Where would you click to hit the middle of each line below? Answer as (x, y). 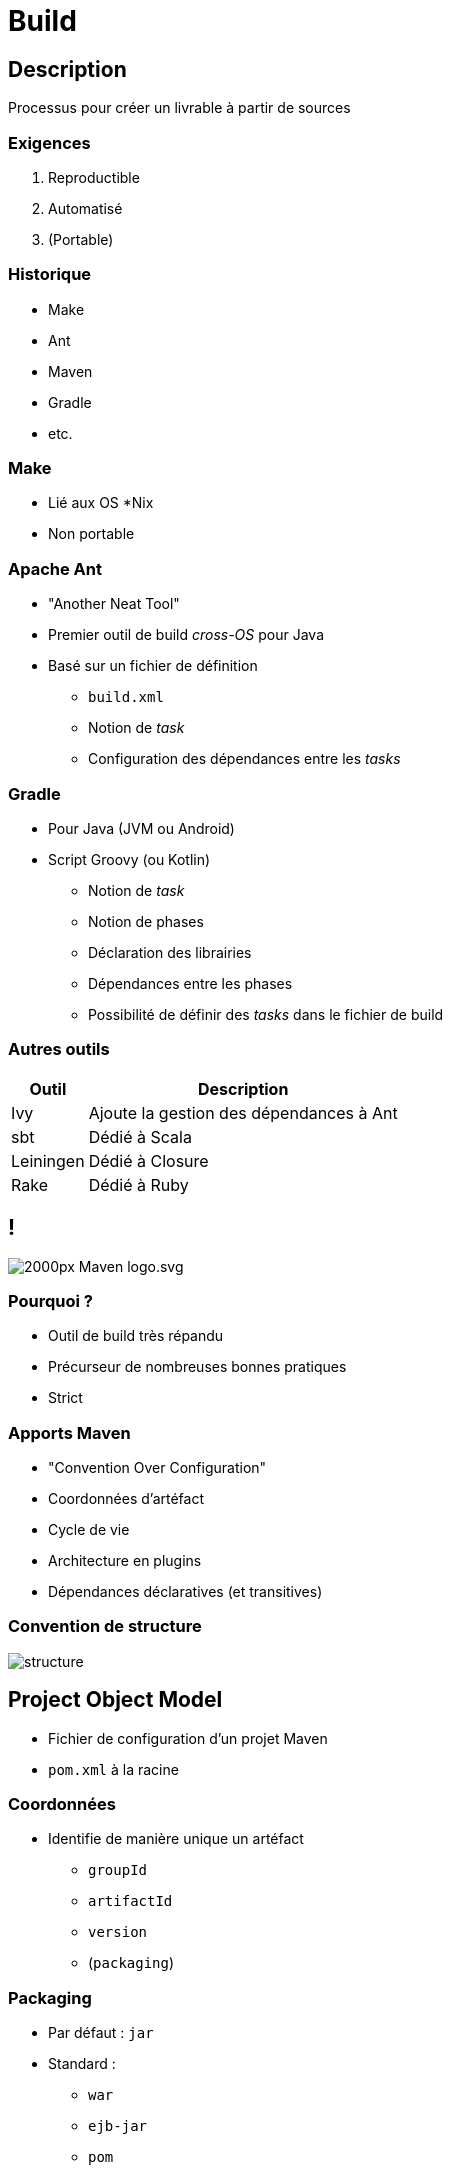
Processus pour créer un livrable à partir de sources (179, 108)
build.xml (126, 697)
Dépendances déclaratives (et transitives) (185, 1592)
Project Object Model (115, 1700)
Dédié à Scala (140, 1136)
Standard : (82, 2064)
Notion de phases (146, 921)
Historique (50, 274)
